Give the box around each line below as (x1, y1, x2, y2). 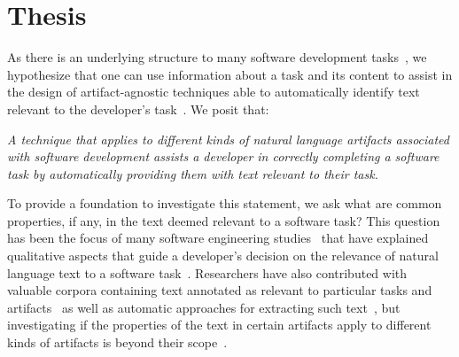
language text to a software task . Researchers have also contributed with (7, 263, 408, 282)
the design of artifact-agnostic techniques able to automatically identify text (7, 82, 420, 101)
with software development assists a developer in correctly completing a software (7, 147, 440, 166)
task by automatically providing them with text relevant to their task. (7, 164, 378, 182)
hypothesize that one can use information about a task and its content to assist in (7, 65, 453, 83)
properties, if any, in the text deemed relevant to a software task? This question (7, 211, 440, 229)
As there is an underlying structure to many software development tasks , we (7, 48, 427, 66)
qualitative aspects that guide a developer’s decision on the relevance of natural (7, 246, 439, 265)
